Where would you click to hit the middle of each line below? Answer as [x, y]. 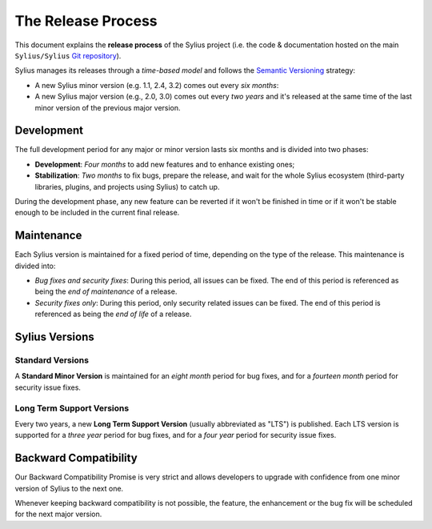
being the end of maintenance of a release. [106, 291]
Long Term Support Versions [72, 408]
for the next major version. [58, 514]
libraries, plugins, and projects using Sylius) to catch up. [127, 186]
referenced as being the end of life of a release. [113, 314]
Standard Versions [52, 360]
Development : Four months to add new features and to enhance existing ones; [165, 164]
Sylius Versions [55, 337]
